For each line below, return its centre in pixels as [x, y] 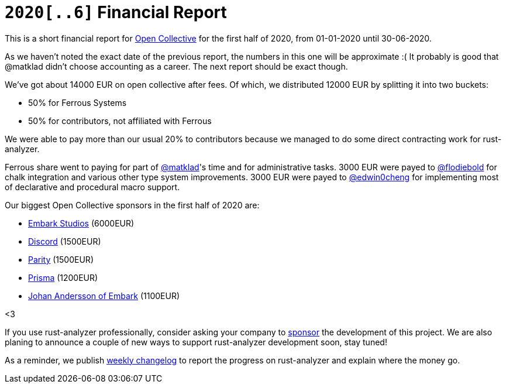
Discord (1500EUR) [65, 241]
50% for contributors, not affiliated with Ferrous [120, 121]
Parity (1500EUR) [61, 259]
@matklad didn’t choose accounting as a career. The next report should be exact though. [176, 66]
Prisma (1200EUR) [63, 277]
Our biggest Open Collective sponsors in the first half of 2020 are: [132, 205]
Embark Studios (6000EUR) [81, 223]
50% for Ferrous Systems [78, 102]
